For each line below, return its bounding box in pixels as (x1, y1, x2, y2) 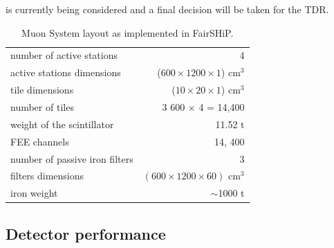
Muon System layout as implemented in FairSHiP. (21, 25, 234, 39)
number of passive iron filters (10, 151, 133, 166)
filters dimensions (10, 168, 84, 183)
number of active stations (10, 48, 118, 62)
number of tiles (10, 99, 74, 114)
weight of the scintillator (10, 116, 114, 131)
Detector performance (6, 222, 166, 244)
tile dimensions (10, 82, 74, 97)
